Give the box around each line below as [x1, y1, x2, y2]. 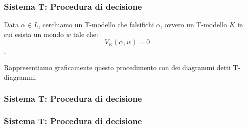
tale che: [73, 29, 98, 39]
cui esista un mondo [4, 29, 64, 39]
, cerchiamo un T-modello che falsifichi [38, 19, 154, 30]
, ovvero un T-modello [160, 19, 227, 30]
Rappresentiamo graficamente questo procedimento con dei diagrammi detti [4, 62, 231, 72]
